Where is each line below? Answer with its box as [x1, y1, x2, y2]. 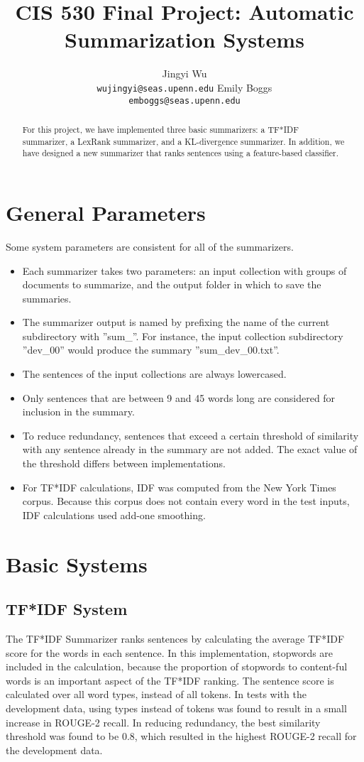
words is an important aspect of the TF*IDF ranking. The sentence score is [6, 673, 334, 687]
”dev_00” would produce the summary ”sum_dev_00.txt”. [22, 342, 280, 357]
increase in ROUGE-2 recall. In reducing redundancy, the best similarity [6, 714, 321, 729]
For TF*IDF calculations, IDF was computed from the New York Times [22, 479, 336, 494]
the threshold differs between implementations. [22, 456, 226, 471]
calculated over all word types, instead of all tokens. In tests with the [6, 687, 307, 702]
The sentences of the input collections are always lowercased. [22, 366, 287, 381]
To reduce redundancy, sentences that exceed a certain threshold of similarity [22, 428, 359, 442]
